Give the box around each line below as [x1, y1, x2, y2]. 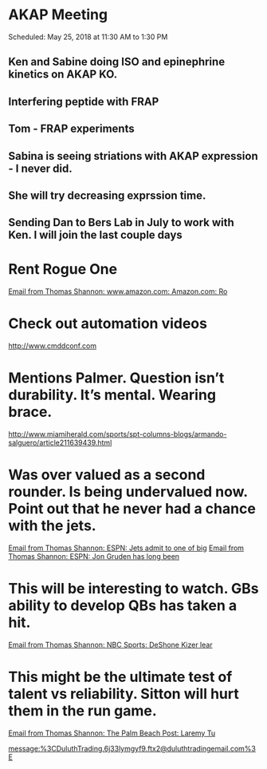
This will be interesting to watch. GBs [8, 580, 259, 598]
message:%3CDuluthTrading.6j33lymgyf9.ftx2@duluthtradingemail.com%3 [8, 743, 257, 753]
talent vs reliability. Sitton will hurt [8, 685, 239, 704]
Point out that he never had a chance [8, 500, 257, 518]
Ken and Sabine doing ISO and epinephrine [8, 55, 226, 69]
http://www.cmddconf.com [8, 341, 97, 351]
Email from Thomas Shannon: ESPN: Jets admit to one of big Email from [8, 543, 245, 553]
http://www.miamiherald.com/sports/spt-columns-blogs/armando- [8, 430, 227, 439]
